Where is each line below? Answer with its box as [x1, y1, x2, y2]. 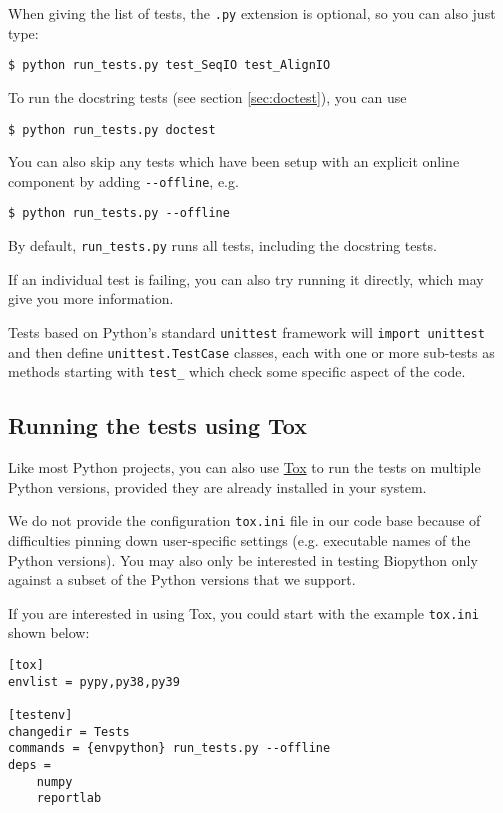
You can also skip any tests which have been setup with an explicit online [8, 151, 460, 172]
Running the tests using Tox [8, 410, 307, 441]
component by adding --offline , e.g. [8, 170, 239, 191]
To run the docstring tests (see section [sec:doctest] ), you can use [8, 86, 407, 107]
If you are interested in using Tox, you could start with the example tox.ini [8, 602, 479, 623]
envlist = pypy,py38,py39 [8, 674, 180, 689]
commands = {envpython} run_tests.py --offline [8, 741, 331, 756]
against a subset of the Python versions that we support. [8, 569, 356, 590]
